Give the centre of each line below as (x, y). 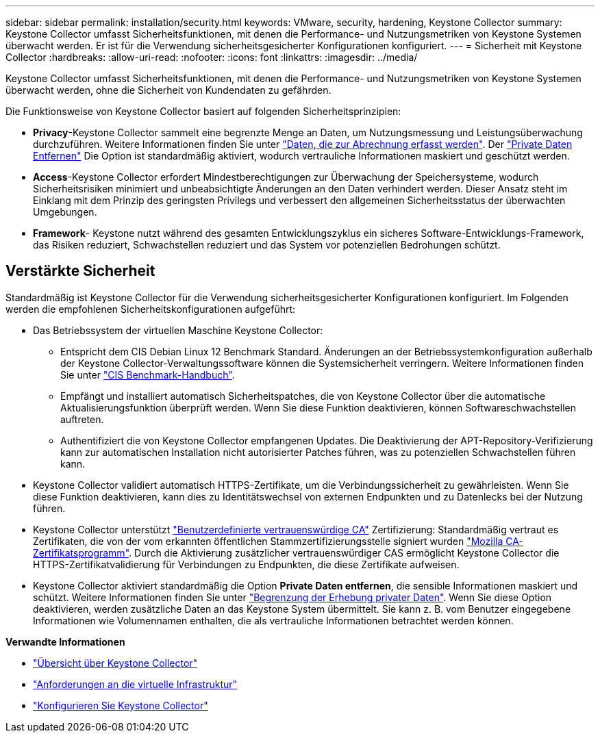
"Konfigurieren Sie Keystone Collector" (121, 705)
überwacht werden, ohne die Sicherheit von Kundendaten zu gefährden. (168, 90)
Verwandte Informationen (65, 641)
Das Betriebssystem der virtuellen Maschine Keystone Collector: (178, 330)
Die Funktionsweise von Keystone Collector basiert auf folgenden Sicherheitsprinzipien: (203, 111)
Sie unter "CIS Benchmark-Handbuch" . (148, 374)
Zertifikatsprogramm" (81, 552)
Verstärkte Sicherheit (80, 271)
